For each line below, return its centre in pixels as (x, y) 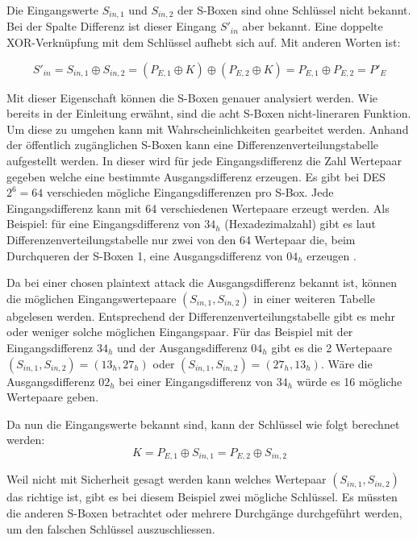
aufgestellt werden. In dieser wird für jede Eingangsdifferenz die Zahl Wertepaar (204, 161)
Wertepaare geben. (53, 397)
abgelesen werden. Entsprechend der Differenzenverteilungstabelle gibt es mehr (201, 316)
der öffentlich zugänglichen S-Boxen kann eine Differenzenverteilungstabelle (193, 145)
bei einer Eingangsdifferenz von (196, 381)
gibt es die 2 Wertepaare (332, 347)
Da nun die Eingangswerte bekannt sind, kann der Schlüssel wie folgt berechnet (203, 424)
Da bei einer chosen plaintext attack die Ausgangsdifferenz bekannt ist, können (202, 282)
